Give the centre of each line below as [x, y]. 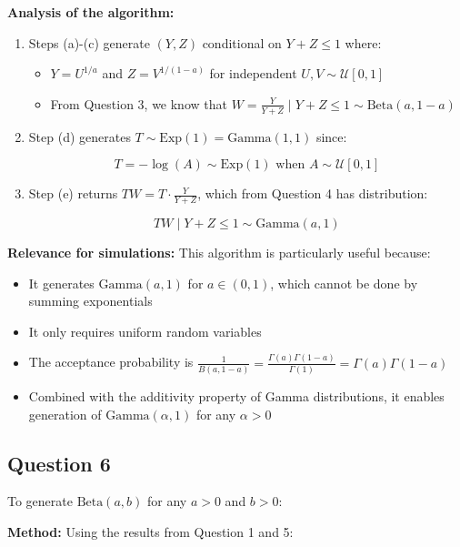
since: [331, 136]
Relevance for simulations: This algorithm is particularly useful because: [219, 253]
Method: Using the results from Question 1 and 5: [150, 532]
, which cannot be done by [344, 283]
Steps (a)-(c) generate [89, 42]
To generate [40, 501]
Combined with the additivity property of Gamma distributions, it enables [236, 396]
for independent [253, 73]
